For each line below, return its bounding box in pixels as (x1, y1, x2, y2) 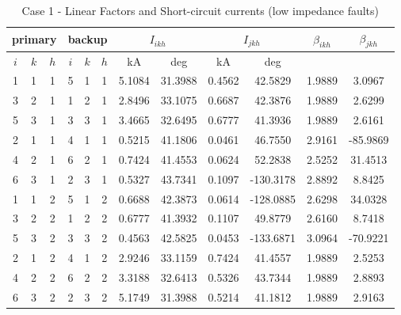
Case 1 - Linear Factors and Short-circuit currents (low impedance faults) (21, 2, 380, 18)
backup (67, 31, 108, 47)
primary (12, 31, 57, 47)
